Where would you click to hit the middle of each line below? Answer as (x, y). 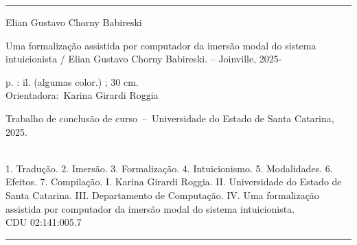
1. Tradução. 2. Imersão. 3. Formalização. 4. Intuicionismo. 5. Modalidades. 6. (169, 168)
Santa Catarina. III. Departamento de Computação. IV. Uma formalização (162, 195)
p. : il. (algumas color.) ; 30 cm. (72, 81)
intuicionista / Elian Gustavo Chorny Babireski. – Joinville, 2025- (144, 59)
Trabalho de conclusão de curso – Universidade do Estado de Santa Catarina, (170, 118)
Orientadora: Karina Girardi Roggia (82, 95)
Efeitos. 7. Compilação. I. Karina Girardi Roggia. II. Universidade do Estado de (174, 182)
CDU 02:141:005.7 (44, 222)
